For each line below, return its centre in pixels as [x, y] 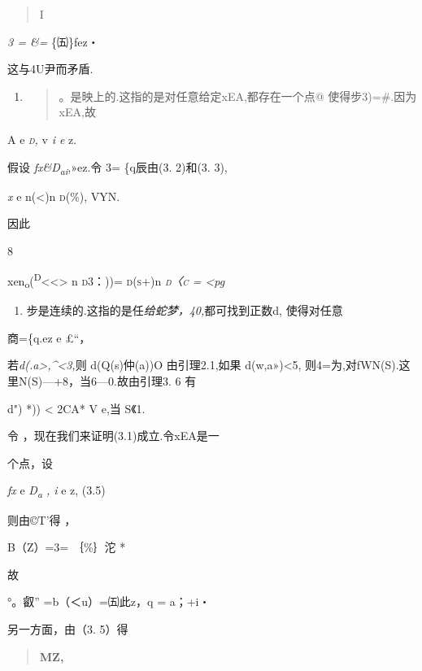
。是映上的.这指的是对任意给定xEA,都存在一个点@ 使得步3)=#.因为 [238, 96]
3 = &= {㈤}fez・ [53, 41]
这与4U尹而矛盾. [50, 69]
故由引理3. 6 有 [157, 381]
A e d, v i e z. [42, 139]
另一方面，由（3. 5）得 [68, 628]
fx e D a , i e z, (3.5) [57, 491]
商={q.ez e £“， [49, 337]
